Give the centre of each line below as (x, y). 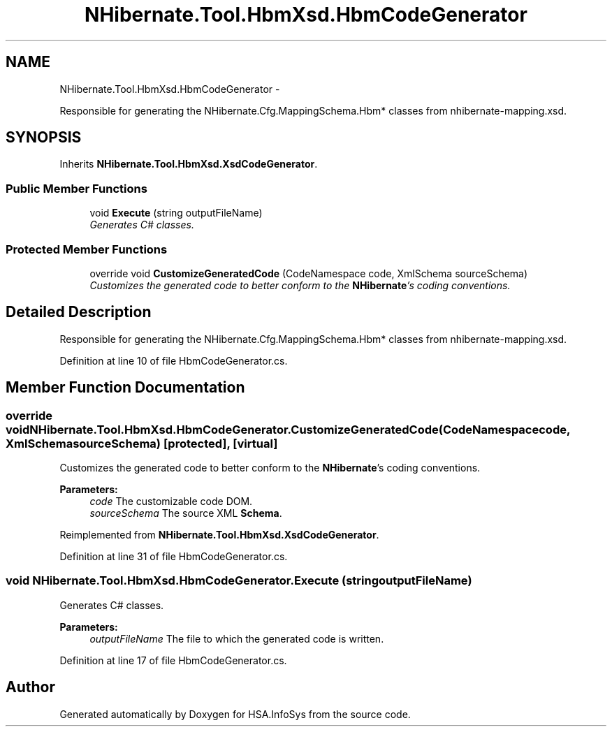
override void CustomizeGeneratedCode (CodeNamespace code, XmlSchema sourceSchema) (309, 273)
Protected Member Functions (87, 249)
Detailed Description (79, 312)
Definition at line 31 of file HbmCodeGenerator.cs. (174, 556)
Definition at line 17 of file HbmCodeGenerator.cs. (173, 660)
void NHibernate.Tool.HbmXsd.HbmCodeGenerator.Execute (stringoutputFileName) (239, 581)
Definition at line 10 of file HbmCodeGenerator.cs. (174, 360)
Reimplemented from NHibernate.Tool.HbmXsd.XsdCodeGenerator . (219, 535)
